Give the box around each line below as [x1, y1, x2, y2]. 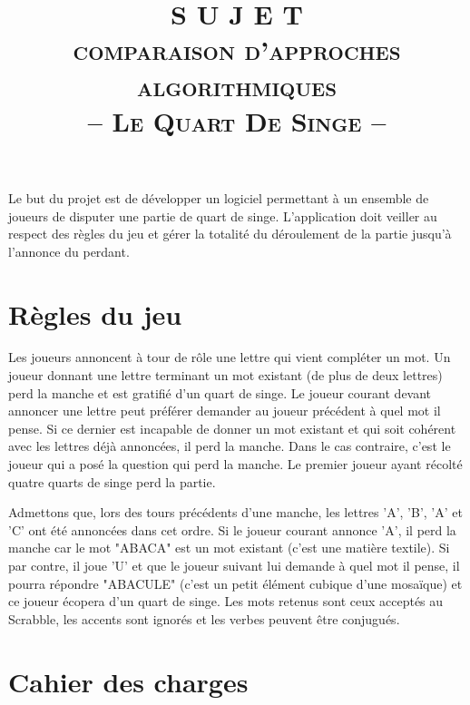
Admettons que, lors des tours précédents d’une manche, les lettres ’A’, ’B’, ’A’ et [8, 503, 463, 522]
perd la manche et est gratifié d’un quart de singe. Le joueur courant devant [8, 383, 432, 402]
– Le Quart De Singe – [87, 102, 387, 139]
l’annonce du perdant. [8, 241, 130, 260]
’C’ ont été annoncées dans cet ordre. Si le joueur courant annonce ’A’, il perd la [8, 520, 456, 539]
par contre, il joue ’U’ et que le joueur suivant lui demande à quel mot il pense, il [8, 555, 460, 574]
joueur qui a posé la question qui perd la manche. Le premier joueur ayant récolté [8, 455, 463, 473]
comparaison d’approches [73, 31, 401, 68]
